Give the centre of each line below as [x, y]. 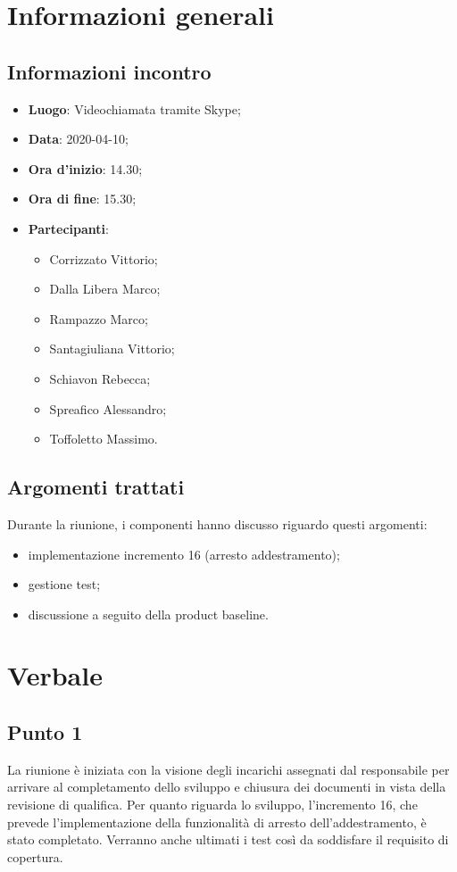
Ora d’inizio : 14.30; [85, 168]
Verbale [55, 675]
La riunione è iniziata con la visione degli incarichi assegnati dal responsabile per [228, 769]
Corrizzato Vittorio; [104, 258]
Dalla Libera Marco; [105, 289]
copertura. [35, 856]
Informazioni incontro [109, 71]
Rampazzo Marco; [99, 318]
